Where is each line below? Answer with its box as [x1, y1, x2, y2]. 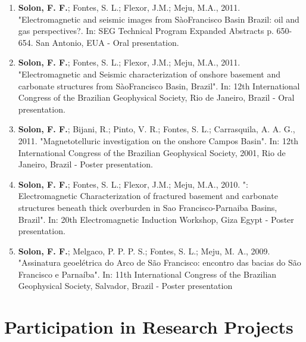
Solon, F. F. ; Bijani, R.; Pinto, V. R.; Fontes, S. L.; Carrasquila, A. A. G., [18, 123, 295, 135]
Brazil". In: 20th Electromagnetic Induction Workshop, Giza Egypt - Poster [18, 213, 294, 225]
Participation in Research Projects [4, 315, 293, 339]
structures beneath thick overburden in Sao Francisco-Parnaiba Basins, [18, 201, 277, 213]
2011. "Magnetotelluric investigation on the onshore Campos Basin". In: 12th [18, 134, 299, 147]
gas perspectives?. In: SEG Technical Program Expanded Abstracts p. [18, 24, 274, 37]
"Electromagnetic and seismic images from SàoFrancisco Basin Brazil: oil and [18, 13, 299, 25]
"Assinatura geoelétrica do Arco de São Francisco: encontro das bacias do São [18, 256, 301, 269]
